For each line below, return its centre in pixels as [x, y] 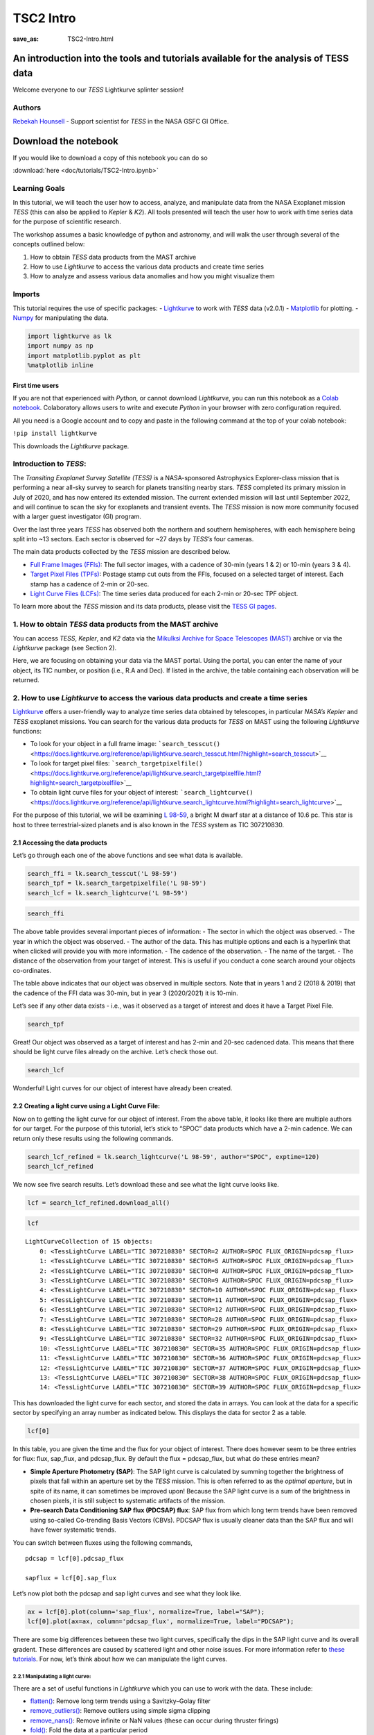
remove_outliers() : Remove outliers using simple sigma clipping [120, 1711]
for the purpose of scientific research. [67, 221]
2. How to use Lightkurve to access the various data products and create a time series [160, 697]
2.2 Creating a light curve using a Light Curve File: [87, 1106]
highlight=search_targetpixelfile [75, 783]
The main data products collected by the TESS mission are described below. [122, 552]
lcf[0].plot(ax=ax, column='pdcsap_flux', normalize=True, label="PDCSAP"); [161, 1622]
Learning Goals [39, 189]
